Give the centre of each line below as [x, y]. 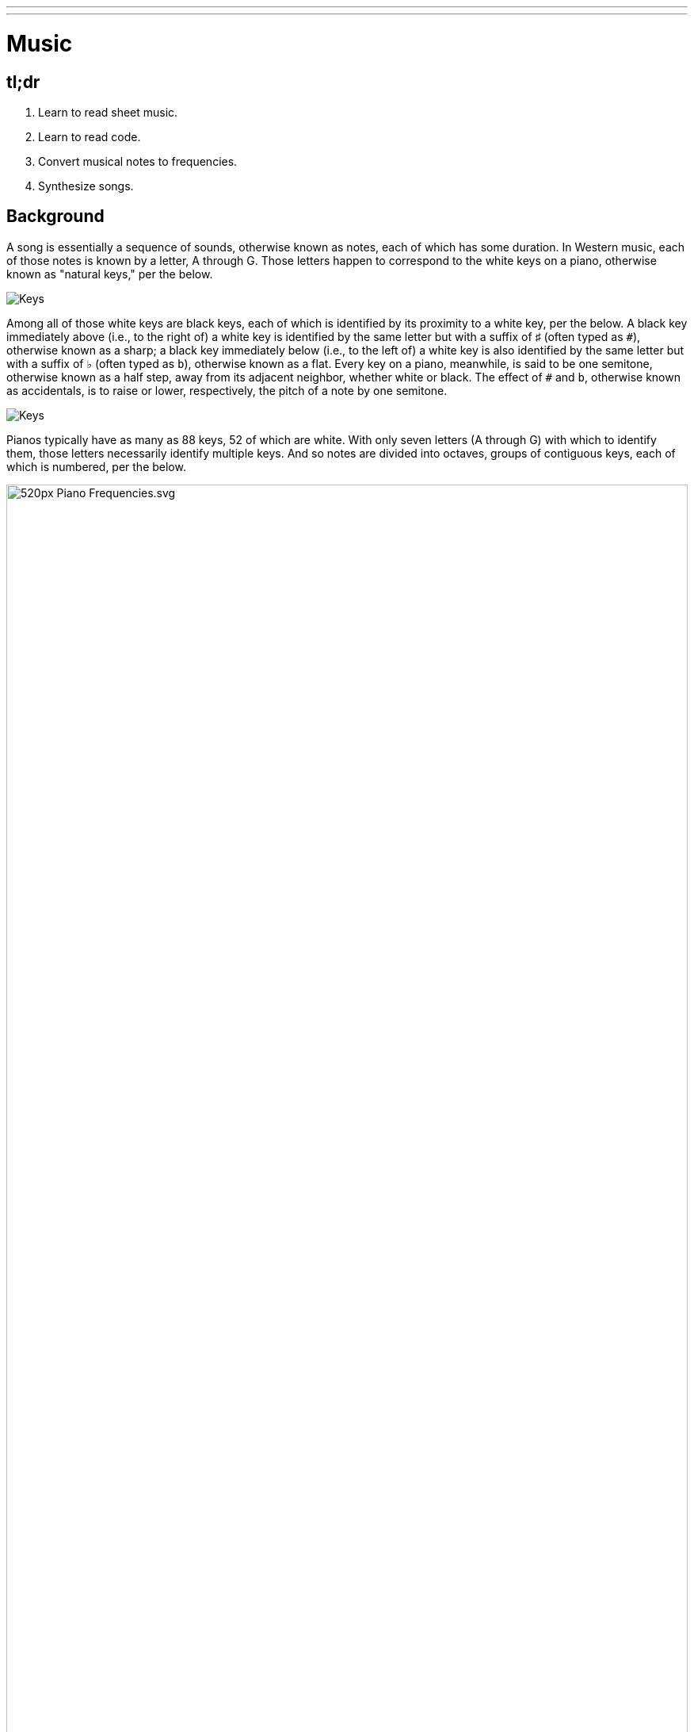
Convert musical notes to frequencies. [138, 161]
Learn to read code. [90, 136]
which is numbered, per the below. [96, 466]
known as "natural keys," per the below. [110, 274]
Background [55, 216]
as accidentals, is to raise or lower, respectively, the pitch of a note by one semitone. [227, 390]
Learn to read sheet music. [108, 112]
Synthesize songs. [86, 186]
